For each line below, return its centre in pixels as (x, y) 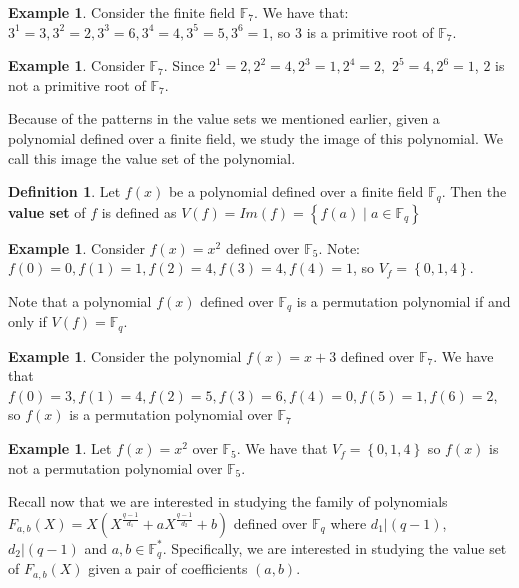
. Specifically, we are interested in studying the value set (334, 547)
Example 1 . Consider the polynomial (125, 355)
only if (27, 321)
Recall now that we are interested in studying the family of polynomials (228, 501)
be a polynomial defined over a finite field (296, 191)
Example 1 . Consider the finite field (122, 12)
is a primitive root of (370, 31)
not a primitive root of (77, 84)
